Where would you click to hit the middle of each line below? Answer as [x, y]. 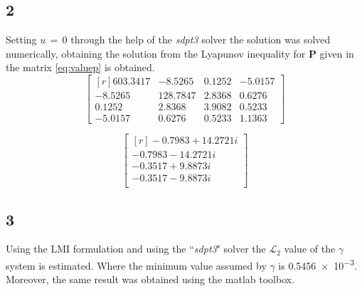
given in [337, 53]
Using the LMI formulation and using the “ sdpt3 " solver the [136, 249]
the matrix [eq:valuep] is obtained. [80, 67]
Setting [21, 39]
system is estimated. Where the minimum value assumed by [136, 265]
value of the [310, 249]
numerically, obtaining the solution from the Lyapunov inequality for [156, 53]
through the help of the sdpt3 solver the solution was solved [201, 39]
